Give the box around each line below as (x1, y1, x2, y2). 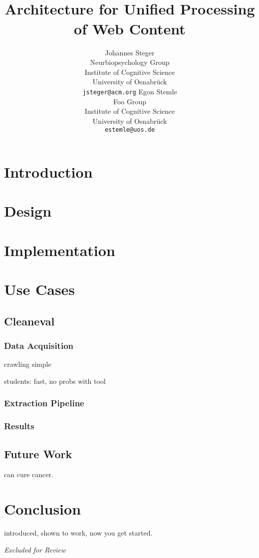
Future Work (4, 446, 72, 461)
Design (4, 201, 52, 221)
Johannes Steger (105, 47, 155, 57)
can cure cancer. (4, 469, 53, 480)
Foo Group (113, 96, 147, 106)
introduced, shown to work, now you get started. (4, 528, 153, 538)
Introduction (4, 161, 93, 182)
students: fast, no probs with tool (4, 375, 106, 386)
